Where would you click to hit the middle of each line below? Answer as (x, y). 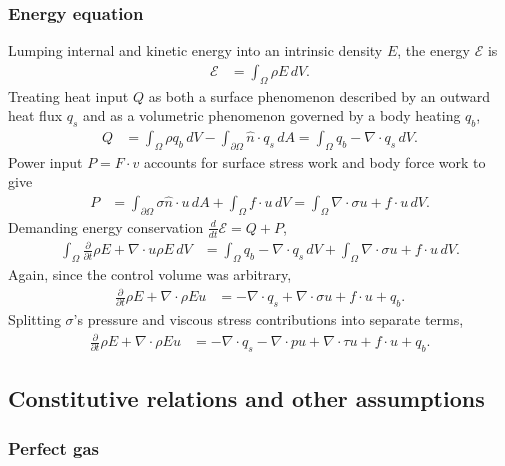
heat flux (35, 115)
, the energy (434, 50)
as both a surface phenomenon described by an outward (319, 95)
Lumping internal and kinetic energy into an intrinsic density (195, 50)
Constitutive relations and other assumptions (246, 398)
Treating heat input (68, 95)
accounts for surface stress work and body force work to (314, 161)
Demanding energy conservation (106, 226)
